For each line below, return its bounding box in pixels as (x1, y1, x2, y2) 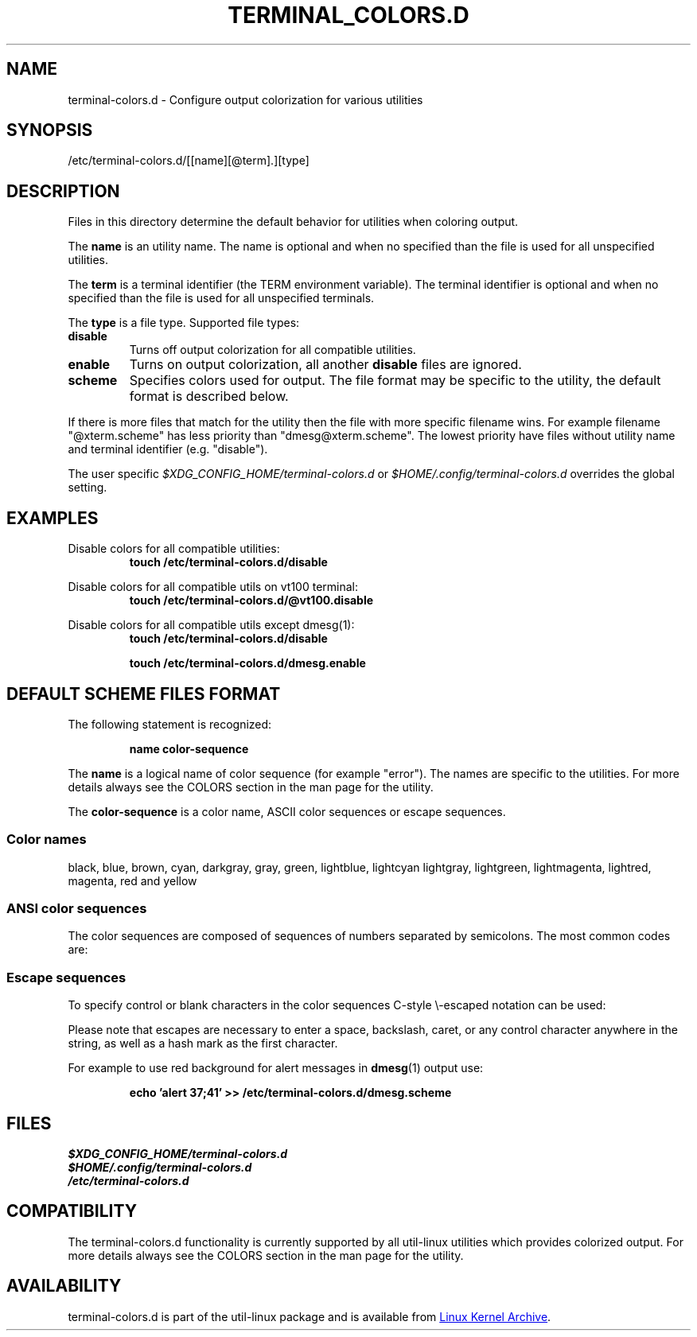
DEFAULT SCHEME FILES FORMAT (6, 683, 281, 704)
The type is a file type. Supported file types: (68, 316, 300, 330)
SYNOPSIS (6, 120, 93, 141)
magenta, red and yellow (68, 873, 197, 888)
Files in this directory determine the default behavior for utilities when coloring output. (68, 215, 519, 229)
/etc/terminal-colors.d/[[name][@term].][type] (68, 154, 310, 168)
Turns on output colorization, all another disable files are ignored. (129, 356, 522, 373)
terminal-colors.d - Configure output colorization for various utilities (68, 92, 423, 107)
